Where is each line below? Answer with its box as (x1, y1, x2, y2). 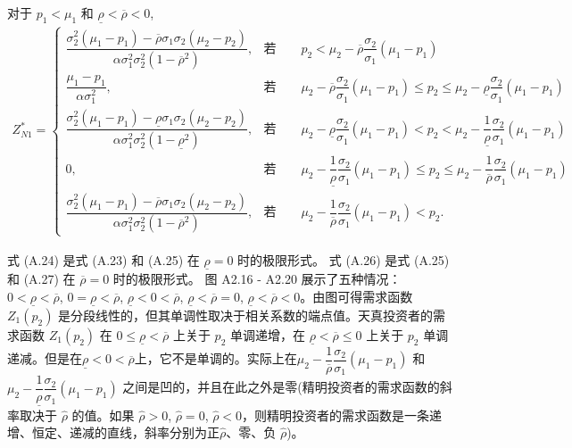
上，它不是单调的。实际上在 (134, 349, 297, 368)
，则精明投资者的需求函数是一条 (242, 405, 430, 424)
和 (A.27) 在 (7, 269, 76, 287)
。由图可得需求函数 (300, 286, 413, 305)
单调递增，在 (229, 325, 305, 344)
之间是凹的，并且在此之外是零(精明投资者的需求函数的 (122, 377, 440, 396)
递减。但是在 (7, 349, 82, 368)
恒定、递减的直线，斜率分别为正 (31, 423, 220, 442)
